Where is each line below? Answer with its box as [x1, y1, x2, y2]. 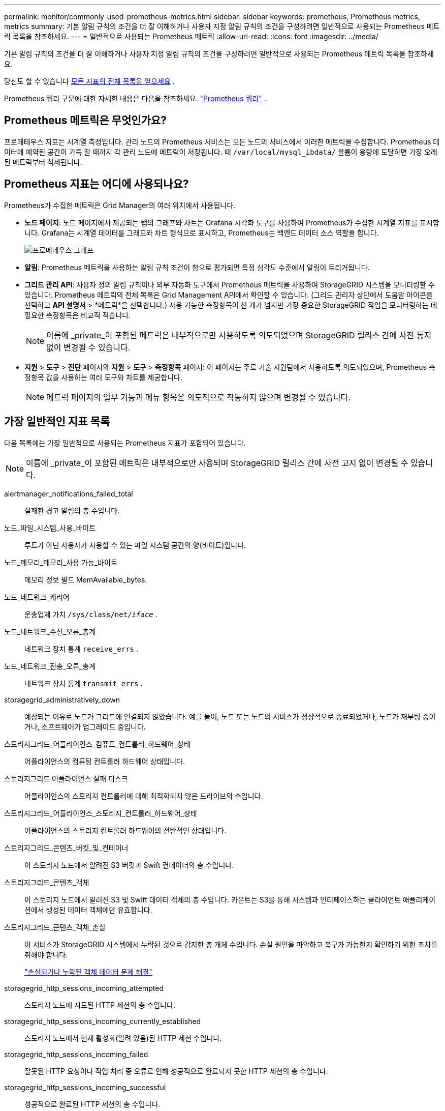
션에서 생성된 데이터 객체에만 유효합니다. [24, 905, 152, 914]
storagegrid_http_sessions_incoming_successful [4, 1083, 166, 1092]
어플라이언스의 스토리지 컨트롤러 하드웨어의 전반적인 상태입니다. [24, 826, 227, 835]
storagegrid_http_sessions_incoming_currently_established [4, 1016, 201, 1026]
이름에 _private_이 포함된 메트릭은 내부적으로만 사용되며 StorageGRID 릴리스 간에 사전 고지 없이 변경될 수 [26, 457, 408, 468]
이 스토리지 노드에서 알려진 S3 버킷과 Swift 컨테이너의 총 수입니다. [24, 860, 234, 869]
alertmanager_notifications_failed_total [4, 489, 133, 498]
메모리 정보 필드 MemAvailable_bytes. [24, 575, 147, 584]
